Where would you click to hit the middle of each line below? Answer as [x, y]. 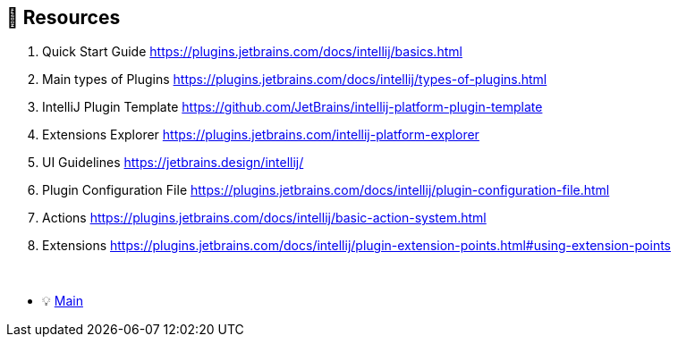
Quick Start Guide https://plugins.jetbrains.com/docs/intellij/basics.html [252, 52]
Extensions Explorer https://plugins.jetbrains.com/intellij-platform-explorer [261, 135]
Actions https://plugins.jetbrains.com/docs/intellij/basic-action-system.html [264, 218]
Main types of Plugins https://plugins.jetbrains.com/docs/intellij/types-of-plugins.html [295, 80]
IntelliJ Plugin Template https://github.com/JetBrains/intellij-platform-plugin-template [292, 107]
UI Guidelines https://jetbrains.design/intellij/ [173, 163]
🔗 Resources [64, 17]
